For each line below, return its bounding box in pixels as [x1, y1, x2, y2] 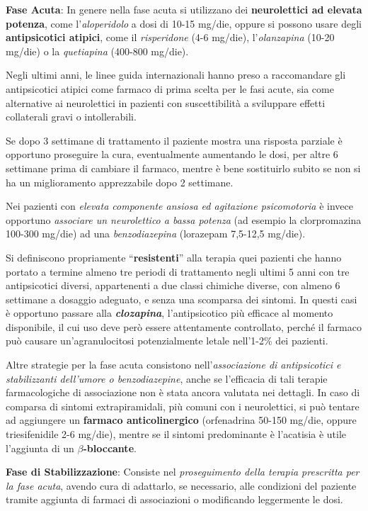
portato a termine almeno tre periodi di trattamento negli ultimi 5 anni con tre [6, 264, 350, 279]
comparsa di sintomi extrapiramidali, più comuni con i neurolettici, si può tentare [6, 398, 360, 413]
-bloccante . [83, 440, 137, 455]
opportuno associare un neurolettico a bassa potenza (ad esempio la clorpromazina [6, 212, 362, 227]
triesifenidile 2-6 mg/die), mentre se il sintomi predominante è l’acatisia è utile [6, 427, 347, 442]
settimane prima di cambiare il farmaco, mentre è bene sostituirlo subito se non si [6, 160, 361, 175]
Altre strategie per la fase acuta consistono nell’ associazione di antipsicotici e [6, 357, 341, 372]
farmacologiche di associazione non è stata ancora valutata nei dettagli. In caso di [6, 385, 360, 400]
